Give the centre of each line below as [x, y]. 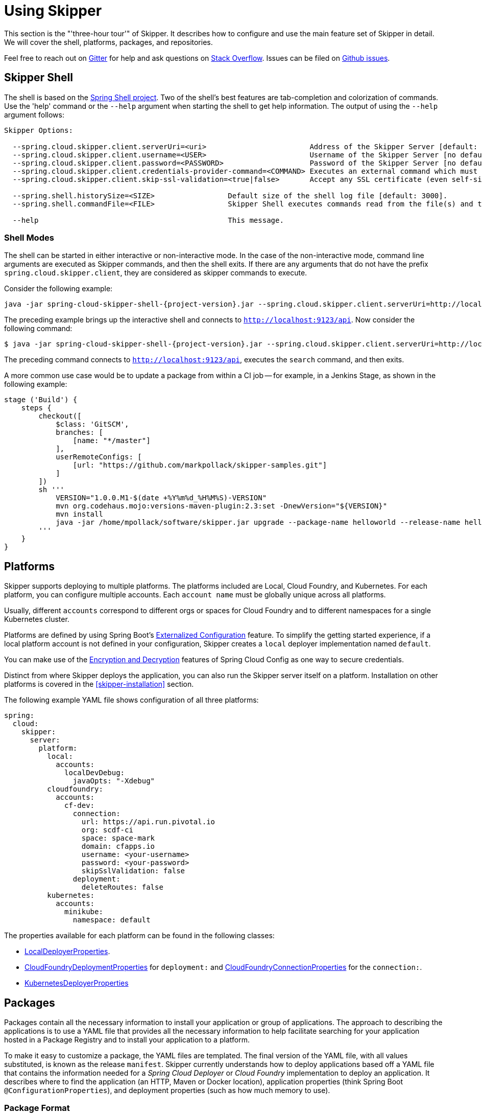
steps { [36, 408]
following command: [38, 329]
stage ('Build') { [41, 400]
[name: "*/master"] [112, 441]
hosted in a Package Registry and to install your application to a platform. [127, 1040]
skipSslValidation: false [133, 871]
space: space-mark [118, 838]
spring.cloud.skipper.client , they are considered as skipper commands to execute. [156, 273]
